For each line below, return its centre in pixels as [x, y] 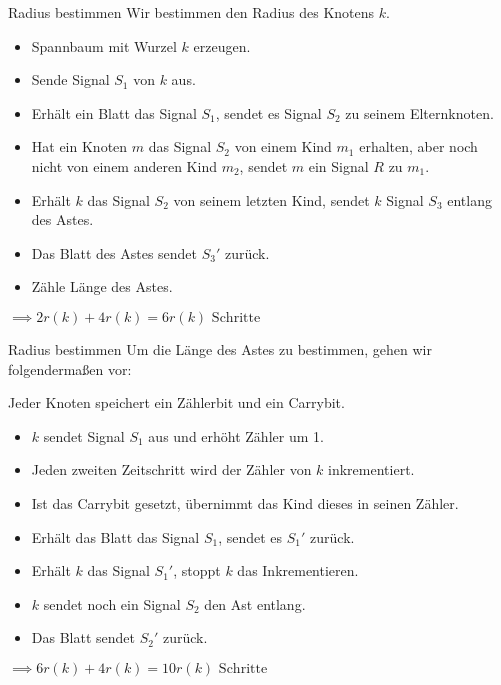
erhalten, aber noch [418, 146]
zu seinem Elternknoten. [419, 112]
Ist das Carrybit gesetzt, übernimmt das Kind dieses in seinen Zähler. [245, 502]
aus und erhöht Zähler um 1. [236, 435]
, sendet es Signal [268, 112]
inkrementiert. [371, 469]
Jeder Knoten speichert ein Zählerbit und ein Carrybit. [176, 402]
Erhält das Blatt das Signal [115, 536]
